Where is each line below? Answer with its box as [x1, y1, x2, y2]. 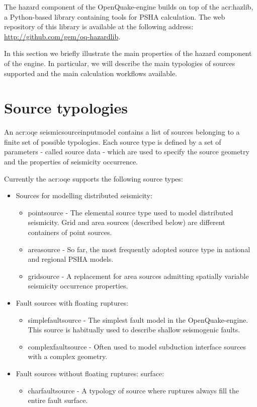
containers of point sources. [28, 227, 112, 238]
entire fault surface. [28, 395, 88, 405]
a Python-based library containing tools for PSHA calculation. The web [4, 11, 225, 22]
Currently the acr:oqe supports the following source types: [4, 173, 183, 184]
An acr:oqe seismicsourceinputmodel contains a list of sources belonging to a [4, 127, 240, 137]
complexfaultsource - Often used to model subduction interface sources [28, 341, 246, 352]
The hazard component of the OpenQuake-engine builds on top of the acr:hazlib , [4, 2, 253, 12]
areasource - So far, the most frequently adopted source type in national [28, 244, 250, 254]
